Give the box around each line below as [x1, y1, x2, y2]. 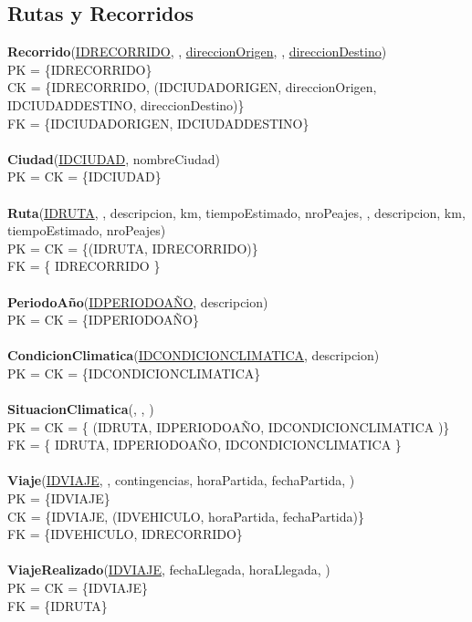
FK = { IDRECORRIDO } [7, 256, 161, 275]
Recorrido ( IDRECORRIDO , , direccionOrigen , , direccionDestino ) [7, 42, 387, 61]
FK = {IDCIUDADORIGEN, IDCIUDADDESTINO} [7, 113, 309, 132]
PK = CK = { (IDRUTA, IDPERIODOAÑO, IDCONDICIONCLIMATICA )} [7, 417, 450, 436]
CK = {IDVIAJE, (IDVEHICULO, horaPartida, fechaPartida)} [7, 506, 364, 525]
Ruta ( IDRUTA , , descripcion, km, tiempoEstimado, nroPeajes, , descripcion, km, [7, 202, 466, 222]
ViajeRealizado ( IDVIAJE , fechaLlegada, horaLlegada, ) [7, 560, 330, 579]
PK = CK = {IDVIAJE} [7, 578, 148, 597]
